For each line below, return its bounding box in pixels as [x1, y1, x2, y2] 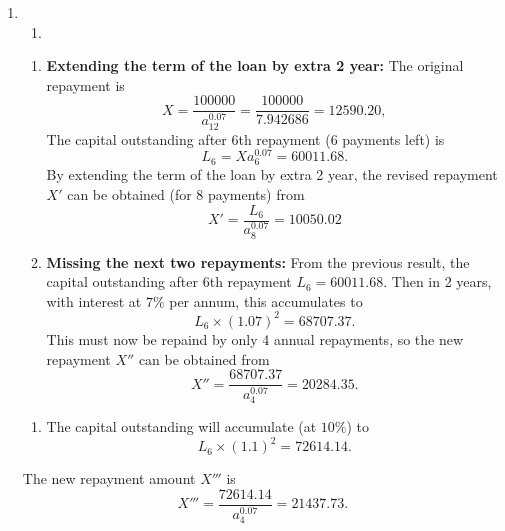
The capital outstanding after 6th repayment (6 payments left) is [46, 128, 445, 149]
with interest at [46, 290, 142, 311]
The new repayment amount [22, 468, 196, 489]
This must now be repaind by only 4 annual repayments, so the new [46, 328, 464, 349]
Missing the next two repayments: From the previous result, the [46, 251, 470, 272]
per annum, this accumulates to [169, 290, 363, 311]
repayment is [46, 74, 125, 95]
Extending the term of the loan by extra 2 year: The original [46, 55, 464, 76]
